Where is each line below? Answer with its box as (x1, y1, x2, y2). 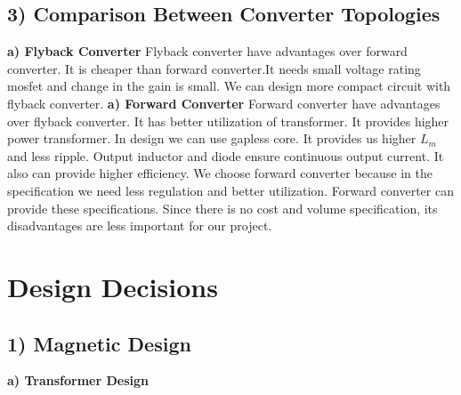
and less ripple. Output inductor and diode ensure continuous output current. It (7, 146, 444, 165)
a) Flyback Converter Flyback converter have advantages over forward (7, 42, 408, 60)
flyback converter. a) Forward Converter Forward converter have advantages (7, 93, 441, 112)
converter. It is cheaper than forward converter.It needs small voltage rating (7, 59, 421, 77)
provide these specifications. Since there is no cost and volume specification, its (7, 198, 438, 217)
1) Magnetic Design (7, 329, 191, 357)
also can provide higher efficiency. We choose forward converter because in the (7, 164, 433, 182)
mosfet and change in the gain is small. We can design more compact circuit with (7, 77, 451, 95)
